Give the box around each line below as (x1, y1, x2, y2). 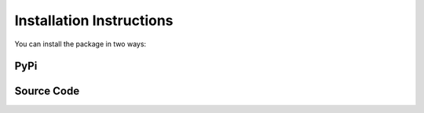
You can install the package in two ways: (14, 39, 147, 49)
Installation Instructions (14, 12, 174, 29)
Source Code (14, 85, 80, 98)
